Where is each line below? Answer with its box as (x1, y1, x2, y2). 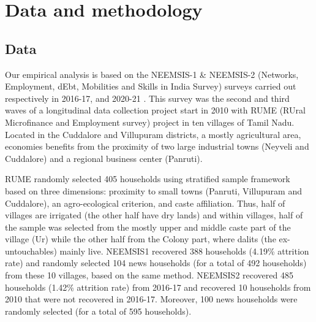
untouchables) (5, 244, 57, 257)
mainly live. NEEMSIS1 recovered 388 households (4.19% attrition (59, 244, 309, 257)
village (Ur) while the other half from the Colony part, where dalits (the (5, 232, 276, 245)
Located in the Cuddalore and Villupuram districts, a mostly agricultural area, (5, 128, 301, 140)
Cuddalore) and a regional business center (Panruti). (5, 151, 203, 164)
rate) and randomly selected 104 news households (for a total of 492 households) (5, 256, 307, 269)
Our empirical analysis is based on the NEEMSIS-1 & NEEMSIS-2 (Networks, (5, 67, 299, 80)
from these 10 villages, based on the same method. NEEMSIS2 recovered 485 (5, 269, 293, 282)
